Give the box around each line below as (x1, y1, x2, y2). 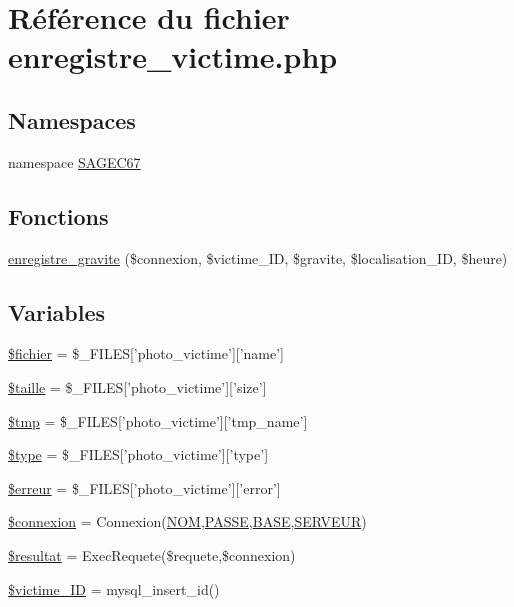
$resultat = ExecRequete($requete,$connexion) (8, 544, 296, 565)
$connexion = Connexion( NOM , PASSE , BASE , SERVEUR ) (8, 511, 367, 532)
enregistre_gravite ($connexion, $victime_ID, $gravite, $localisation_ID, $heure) (8, 247, 508, 268)
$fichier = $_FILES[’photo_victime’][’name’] (8, 343, 285, 364)
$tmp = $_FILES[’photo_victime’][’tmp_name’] (8, 410, 308, 431)
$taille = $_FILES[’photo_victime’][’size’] (8, 376, 267, 397)
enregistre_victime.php (8, 36, 338, 77)
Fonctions (8, 200, 109, 231)
